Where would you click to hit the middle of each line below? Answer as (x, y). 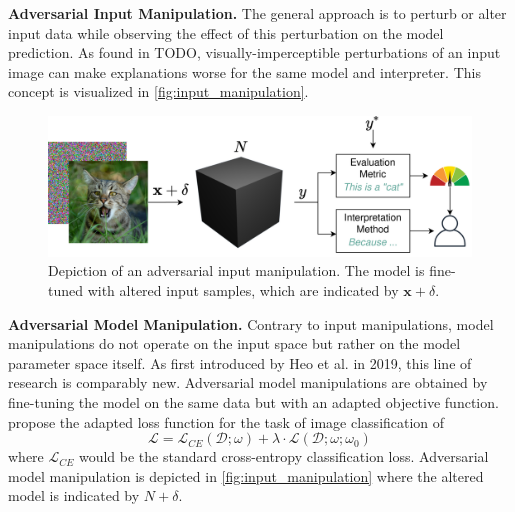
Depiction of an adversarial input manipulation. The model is (236, 270)
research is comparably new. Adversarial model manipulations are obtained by (248, 382)
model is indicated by (74, 495)
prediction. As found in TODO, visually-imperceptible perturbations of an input (254, 52)
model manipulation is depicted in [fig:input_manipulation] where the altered (246, 475)
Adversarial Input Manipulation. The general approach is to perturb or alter (257, 13)
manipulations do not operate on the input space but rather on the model (234, 343)
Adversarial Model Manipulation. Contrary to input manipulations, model (251, 323)
